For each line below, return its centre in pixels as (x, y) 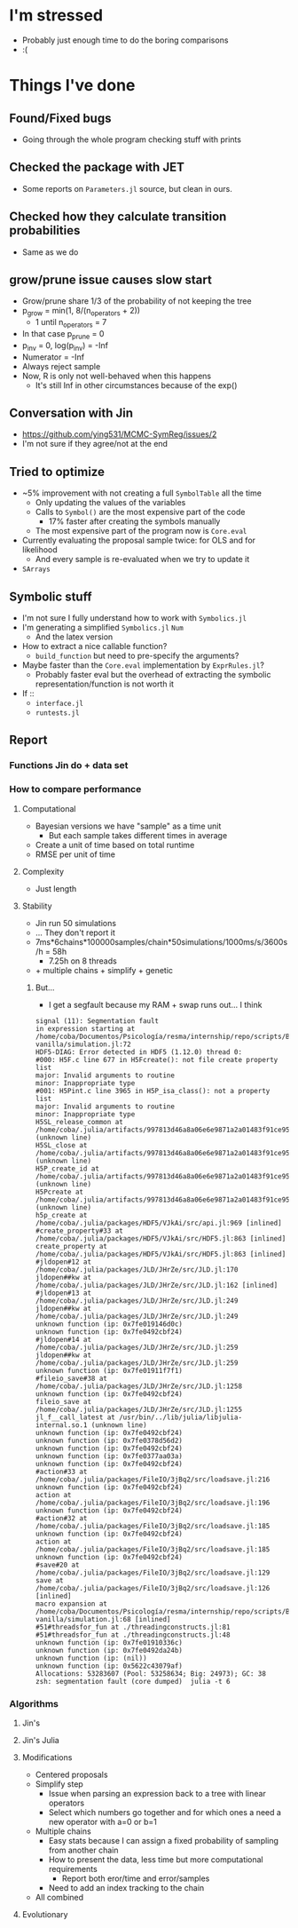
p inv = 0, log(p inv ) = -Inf (65, 346)
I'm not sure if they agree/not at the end (95, 444)
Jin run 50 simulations (76, 923)
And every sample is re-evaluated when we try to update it (142, 559)
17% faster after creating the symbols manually (134, 521)
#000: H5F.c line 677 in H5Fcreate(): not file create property (157, 1059)
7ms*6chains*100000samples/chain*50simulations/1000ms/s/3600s (161, 941)
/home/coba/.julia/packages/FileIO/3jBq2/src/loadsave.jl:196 (153, 1503)
